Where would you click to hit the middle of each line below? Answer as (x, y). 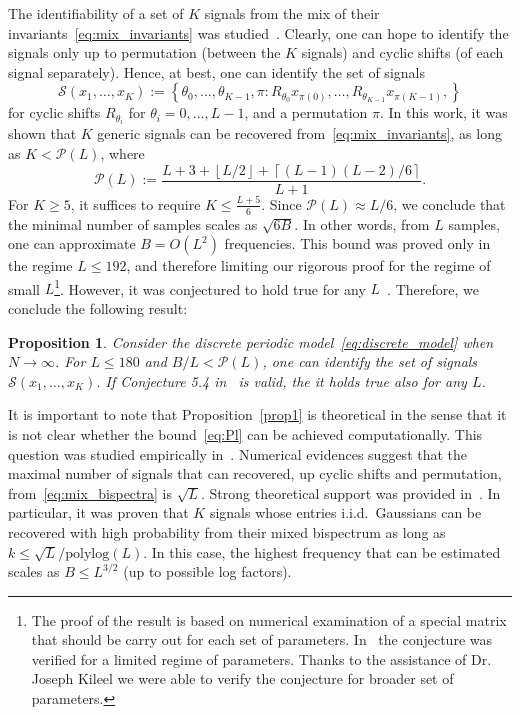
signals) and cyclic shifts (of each (402, 52)
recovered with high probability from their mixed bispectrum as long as (227, 531)
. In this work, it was (444, 112)
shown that (42, 133)
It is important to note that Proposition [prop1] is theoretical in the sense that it (257, 414)
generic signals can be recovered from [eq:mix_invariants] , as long (299, 133)
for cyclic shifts (54, 112)
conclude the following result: (98, 307)
